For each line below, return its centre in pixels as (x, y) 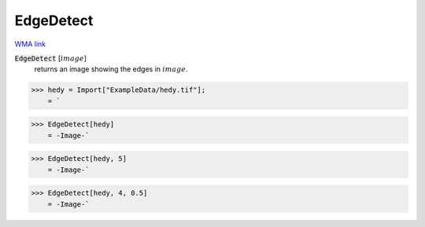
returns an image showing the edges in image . (111, 69)
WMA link (30, 44)
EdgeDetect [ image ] (50, 58)
